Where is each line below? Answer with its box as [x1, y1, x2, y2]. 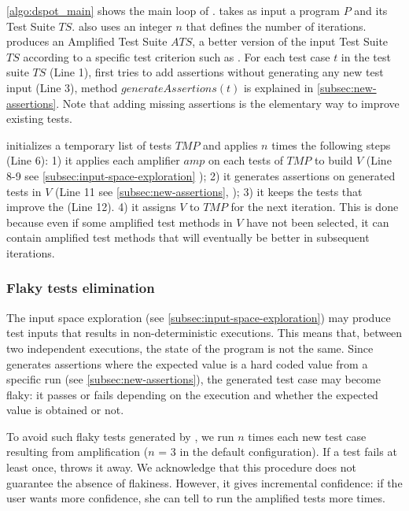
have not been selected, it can [246, 213, 389, 230]
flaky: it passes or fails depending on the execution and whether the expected [6, 386, 378, 402]
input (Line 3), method [6, 79, 118, 95]
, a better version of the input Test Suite [192, 33, 389, 50]
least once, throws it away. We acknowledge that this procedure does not [6, 459, 356, 476]
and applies [203, 136, 258, 153]
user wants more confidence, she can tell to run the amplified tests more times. [6, 490, 385, 506]
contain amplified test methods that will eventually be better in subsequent [6, 229, 370, 246]
